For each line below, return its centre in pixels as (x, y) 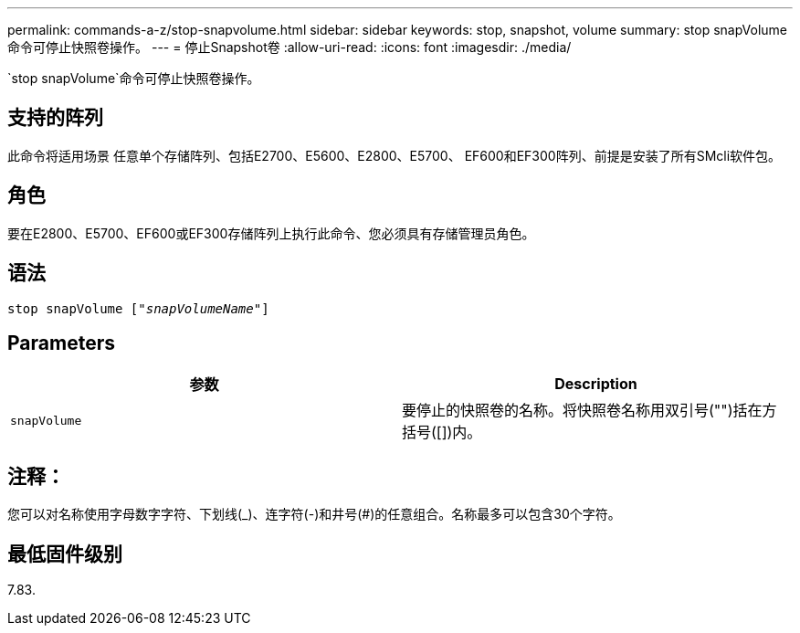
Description (596, 384)
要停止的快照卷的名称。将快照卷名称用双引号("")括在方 (589, 411)
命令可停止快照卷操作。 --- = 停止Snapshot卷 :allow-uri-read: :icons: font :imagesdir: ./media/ (289, 47)
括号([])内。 (442, 433)
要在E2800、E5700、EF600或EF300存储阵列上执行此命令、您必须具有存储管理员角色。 (271, 233)
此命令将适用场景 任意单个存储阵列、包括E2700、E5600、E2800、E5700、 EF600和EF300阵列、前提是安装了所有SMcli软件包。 (395, 155)
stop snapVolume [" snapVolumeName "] (138, 308)
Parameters (61, 343)
